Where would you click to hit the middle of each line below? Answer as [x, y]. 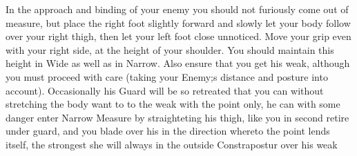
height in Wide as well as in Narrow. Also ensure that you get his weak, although [178, 63]
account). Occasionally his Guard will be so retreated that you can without [165, 90]
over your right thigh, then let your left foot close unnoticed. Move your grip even [178, 36]
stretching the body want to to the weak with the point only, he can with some [173, 104]
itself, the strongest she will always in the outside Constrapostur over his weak [172, 144]
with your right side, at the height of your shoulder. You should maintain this [170, 49]
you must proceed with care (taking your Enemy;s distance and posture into [167, 76]
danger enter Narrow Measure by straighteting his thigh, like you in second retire [177, 117]
